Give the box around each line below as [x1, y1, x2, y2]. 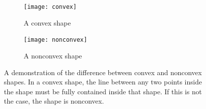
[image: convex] [24, 3, 77, 10]
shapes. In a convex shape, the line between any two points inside [4, 77, 202, 87]
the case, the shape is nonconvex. [4, 96, 104, 106]
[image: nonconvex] [24, 36, 87, 44]
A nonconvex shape [24, 50, 82, 60]
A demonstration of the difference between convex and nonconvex [4, 67, 202, 77]
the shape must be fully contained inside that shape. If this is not [4, 86, 202, 96]
